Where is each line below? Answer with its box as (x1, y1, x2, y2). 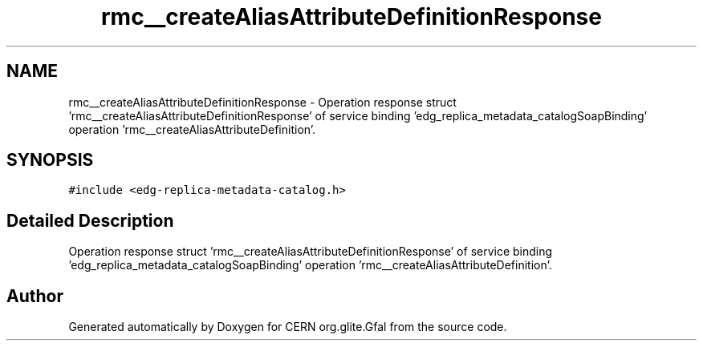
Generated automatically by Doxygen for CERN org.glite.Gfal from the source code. (68, 320, 507, 334)
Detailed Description (6, 210, 174, 231)
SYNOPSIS (6, 150, 94, 171)
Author (6, 285, 63, 306)
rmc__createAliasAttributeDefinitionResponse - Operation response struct (68, 95, 457, 109)
